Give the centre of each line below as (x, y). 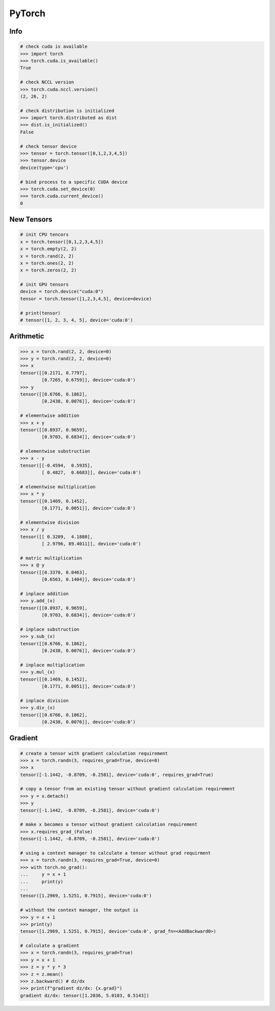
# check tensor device (48, 146)
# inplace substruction (50, 629)
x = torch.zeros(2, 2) (48, 270)
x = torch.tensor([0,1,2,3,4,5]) (62, 242)
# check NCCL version (47, 82)
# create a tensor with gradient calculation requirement (94, 753)
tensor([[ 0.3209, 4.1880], (57, 537)
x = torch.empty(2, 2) (48, 249)
